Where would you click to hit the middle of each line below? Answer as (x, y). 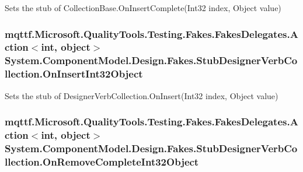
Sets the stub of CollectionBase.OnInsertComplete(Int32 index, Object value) (143, 8)
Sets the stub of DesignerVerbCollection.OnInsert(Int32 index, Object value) (142, 95)
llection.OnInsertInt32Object (74, 74)
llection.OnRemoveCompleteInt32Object (102, 161)
